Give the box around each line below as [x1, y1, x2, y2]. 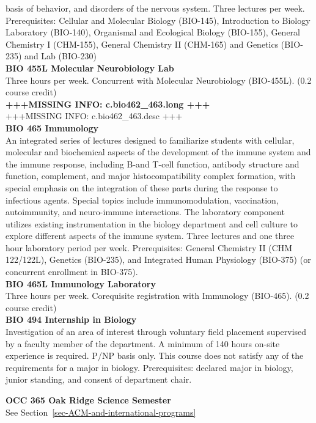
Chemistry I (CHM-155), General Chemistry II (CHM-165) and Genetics [6, 37, 279, 50]
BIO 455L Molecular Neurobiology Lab [6, 61, 174, 74]
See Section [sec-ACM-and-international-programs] [6, 405, 196, 418]
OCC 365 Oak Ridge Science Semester [6, 394, 171, 406]
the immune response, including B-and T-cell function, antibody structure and [6, 157, 299, 170]
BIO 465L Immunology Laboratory [6, 277, 156, 290]
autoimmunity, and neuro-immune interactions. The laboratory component [6, 205, 285, 218]
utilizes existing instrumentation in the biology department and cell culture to [6, 217, 298, 230]
